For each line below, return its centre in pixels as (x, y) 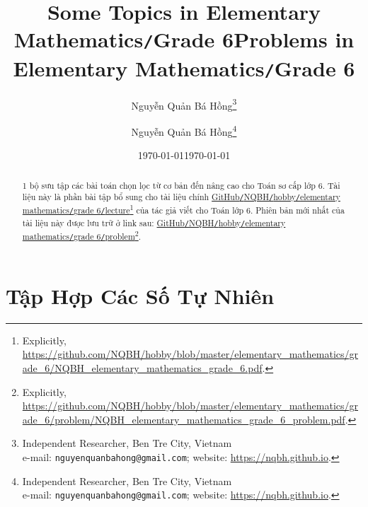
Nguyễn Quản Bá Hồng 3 (184, 104)
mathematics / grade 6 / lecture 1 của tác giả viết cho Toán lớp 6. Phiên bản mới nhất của (183, 209)
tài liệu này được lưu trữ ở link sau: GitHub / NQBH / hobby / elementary (154, 222)
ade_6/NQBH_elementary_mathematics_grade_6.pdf (142, 367)
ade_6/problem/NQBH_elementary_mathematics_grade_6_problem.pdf (184, 419)
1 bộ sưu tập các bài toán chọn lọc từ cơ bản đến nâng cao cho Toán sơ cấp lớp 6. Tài (181, 185)
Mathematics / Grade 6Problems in (184, 39)
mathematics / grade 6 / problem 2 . (82, 235)
